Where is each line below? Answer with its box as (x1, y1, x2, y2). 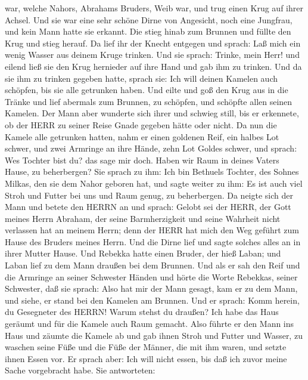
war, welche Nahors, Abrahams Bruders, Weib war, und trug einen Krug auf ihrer (5, 2, 303, 14)
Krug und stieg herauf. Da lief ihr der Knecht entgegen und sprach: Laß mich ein (5, 36, 301, 49)
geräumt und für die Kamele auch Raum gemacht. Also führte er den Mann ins (5, 317, 294, 330)
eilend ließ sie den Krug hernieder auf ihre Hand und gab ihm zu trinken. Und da (5, 60, 302, 72)
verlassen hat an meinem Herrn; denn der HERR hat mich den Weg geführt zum (5, 224, 300, 236)
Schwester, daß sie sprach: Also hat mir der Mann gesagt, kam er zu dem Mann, (5, 282, 298, 295)
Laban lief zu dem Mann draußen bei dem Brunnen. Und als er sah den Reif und (5, 259, 300, 271)
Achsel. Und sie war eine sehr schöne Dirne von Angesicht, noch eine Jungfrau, (5, 13, 293, 26)
